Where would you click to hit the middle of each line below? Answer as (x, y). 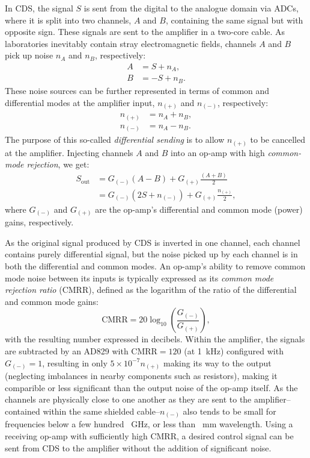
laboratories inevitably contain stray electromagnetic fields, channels (131, 43)
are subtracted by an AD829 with (67, 351)
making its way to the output (217, 362)
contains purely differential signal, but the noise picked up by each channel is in (151, 254)
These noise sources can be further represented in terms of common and (137, 90)
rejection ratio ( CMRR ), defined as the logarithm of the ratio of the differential (151, 290)
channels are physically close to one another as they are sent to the (128, 399)
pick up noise (29, 55)
